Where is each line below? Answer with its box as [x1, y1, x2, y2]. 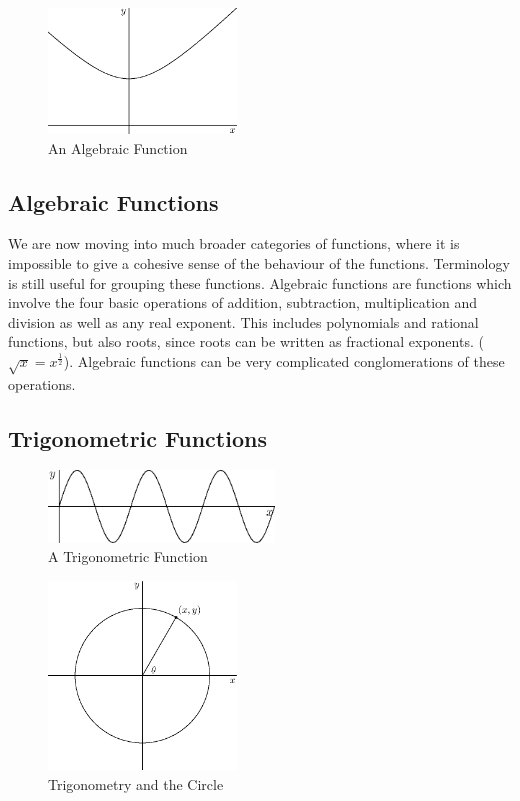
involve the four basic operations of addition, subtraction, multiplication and [8, 292, 478, 313]
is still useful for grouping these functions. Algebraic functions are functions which [8, 272, 512, 293]
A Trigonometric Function [48, 546, 208, 567]
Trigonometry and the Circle [48, 773, 224, 794]
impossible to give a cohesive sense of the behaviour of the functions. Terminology [8, 252, 510, 273]
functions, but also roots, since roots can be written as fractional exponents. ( [8, 331, 484, 352]
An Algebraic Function [48, 137, 188, 158]
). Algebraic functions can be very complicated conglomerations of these [63, 350, 505, 371]
